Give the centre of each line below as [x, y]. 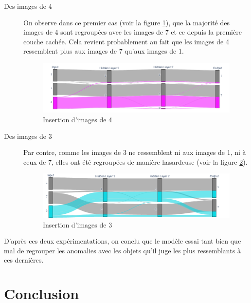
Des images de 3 [28, 136]
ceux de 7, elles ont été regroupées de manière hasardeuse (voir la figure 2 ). [135, 161]
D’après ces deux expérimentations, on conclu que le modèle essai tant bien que [123, 241]
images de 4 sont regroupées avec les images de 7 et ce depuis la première [133, 32]
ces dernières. [24, 260]
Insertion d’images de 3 [78, 224]
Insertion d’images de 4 [78, 119]
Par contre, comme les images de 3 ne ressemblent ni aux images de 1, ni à [135, 152]
